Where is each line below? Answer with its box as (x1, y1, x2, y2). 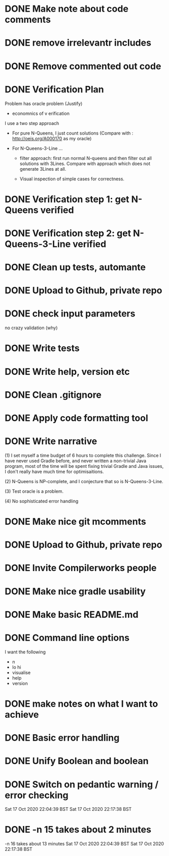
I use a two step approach (5, 120, 59, 126)
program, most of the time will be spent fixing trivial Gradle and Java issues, (5, 463, 164, 469)
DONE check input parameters (5, 308, 136, 320)
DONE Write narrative (5, 435, 97, 447)
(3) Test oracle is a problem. (5, 488, 64, 494)
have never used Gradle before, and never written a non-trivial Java (5, 458, 147, 464)
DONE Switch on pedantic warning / (5, 778, 159, 790)
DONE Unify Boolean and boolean (5, 755, 149, 767)
